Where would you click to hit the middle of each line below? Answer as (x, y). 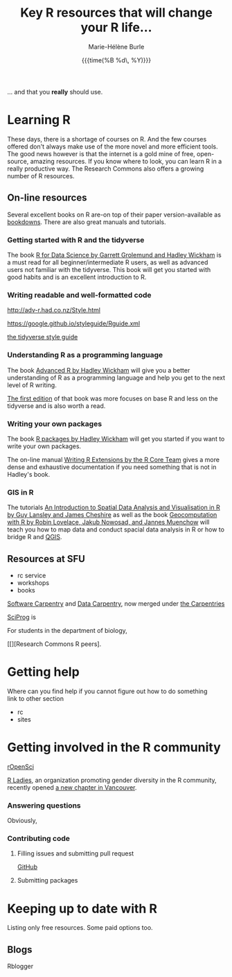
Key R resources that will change (116, 13)
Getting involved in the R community (114, 748)
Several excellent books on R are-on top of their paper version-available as (114, 214)
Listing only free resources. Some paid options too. (80, 928)
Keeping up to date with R (82, 909)
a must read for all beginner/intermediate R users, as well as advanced (108, 262)
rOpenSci (21, 766)
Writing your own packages (55, 423)
